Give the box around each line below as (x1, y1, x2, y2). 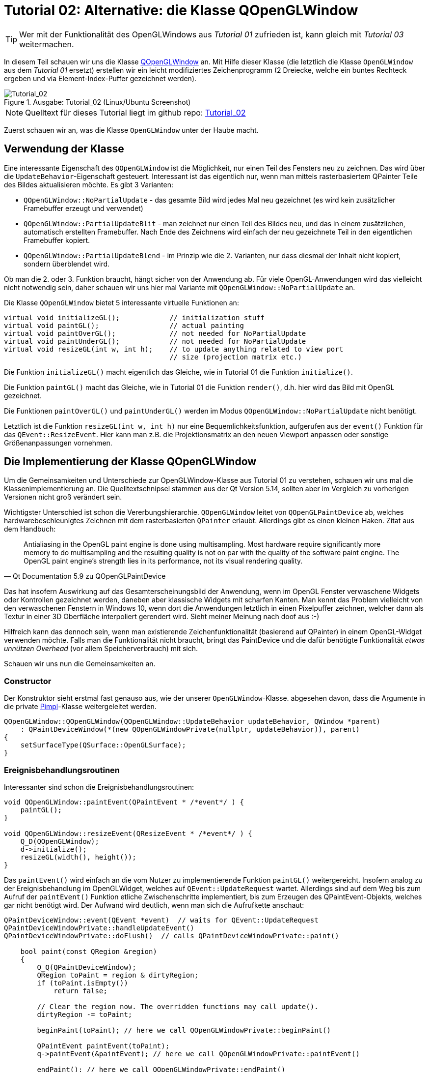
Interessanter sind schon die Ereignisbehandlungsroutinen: (4, 782, 194, 791)
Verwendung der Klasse (4, 143, 124, 155)
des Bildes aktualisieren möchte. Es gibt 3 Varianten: (4, 180, 174, 189)
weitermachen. (19, 39, 74, 49)
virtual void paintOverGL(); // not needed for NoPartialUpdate (4, 329, 306, 337)
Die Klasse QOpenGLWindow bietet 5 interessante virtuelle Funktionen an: (4, 298, 239, 307)
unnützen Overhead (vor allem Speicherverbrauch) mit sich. (4, 644, 198, 653)
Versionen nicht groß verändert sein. (4, 493, 122, 502)
